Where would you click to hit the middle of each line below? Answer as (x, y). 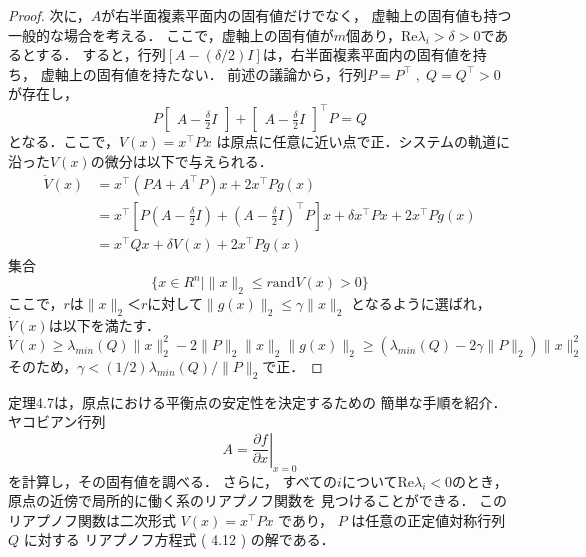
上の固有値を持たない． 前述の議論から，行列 (217, 73)
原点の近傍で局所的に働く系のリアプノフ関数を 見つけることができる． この (258, 500)
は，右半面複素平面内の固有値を (367, 54)
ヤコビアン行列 (57, 421)
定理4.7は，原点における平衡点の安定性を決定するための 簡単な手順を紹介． (257, 401)
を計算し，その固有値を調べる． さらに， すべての (173, 480)
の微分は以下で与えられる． (181, 161)
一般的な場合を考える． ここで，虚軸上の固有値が (171, 34)
